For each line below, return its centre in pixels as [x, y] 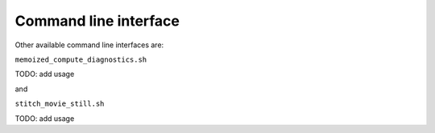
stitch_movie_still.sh [60, 104]
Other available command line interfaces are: [89, 45]
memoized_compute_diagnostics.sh [81, 59]
